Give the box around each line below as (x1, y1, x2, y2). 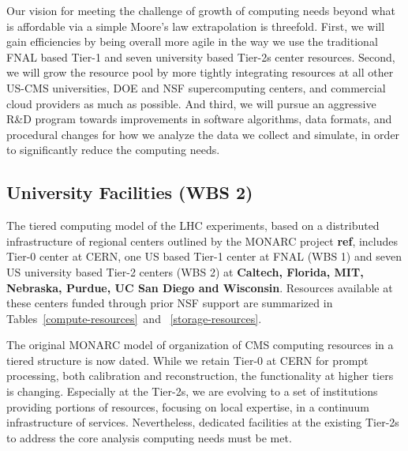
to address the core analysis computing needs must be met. (6, 429, 292, 445)
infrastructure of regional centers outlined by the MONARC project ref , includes (6, 232, 399, 249)
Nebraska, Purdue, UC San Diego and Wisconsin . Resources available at (6, 279, 393, 295)
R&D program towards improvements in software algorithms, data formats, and (6, 111, 392, 127)
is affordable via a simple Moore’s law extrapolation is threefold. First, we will (6, 17, 385, 34)
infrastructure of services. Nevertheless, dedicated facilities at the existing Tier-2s (6, 414, 399, 430)
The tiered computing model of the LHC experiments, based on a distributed (6, 217, 380, 234)
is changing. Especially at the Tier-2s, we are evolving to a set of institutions (6, 383, 378, 400)
